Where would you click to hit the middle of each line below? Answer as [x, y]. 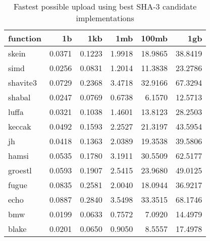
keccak [20, 126]
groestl [20, 170]
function [25, 38]
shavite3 [22, 82]
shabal [19, 97]
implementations [105, 18]
